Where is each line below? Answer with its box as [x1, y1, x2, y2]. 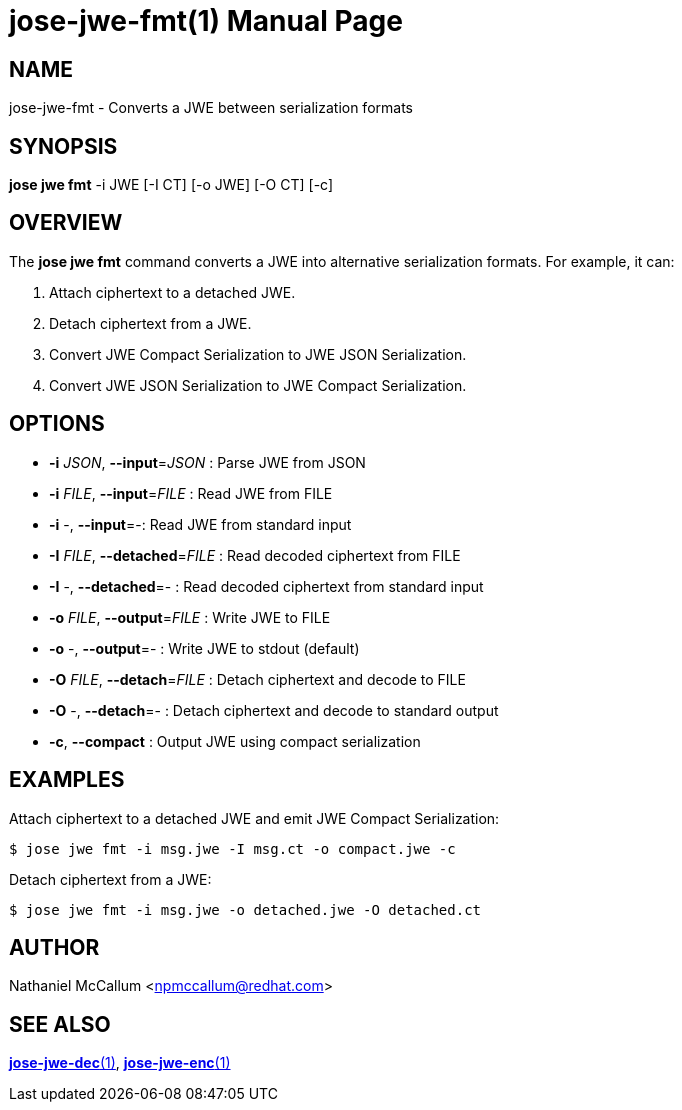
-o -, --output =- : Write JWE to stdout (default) [49, 639, 360, 657]
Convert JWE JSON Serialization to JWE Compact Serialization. [49, 376, 467, 394]
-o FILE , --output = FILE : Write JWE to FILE [49, 608, 331, 626]
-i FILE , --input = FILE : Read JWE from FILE [49, 484, 333, 502]
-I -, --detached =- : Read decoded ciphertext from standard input [49, 577, 484, 595]
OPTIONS [9, 411, 105, 437]
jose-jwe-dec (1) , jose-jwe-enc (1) [9, 1054, 231, 1072]
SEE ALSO [9, 1011, 111, 1037]
